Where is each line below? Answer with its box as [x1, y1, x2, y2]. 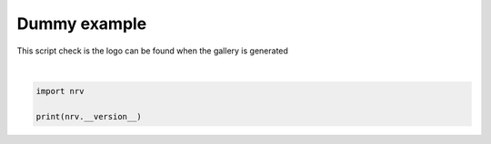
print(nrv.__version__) [35, 111, 143, 121]
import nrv [35, 86, 85, 96]
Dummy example [16, 14, 147, 34]
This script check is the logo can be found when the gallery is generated [16, 45, 288, 56]
